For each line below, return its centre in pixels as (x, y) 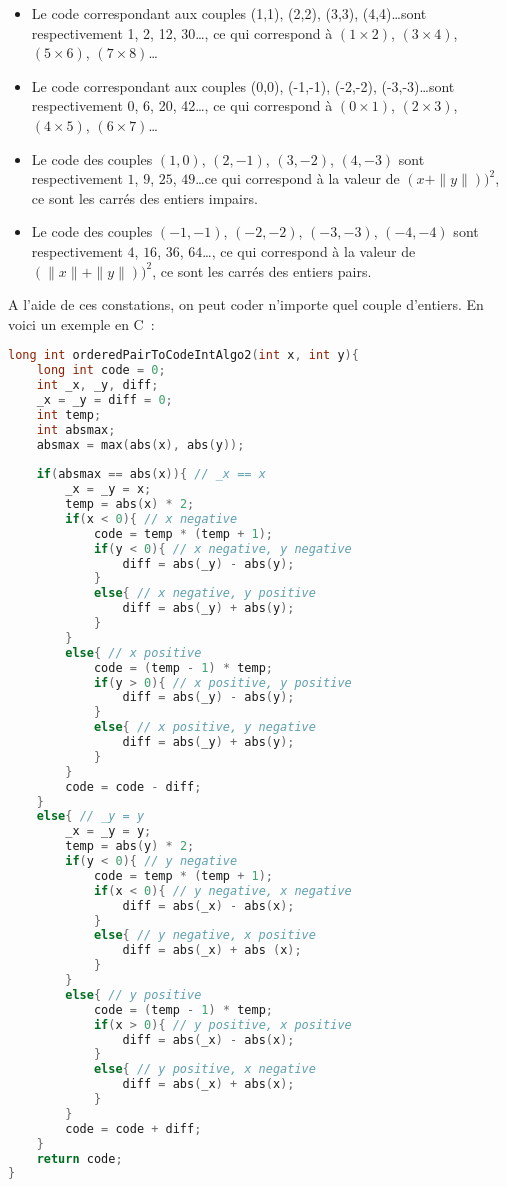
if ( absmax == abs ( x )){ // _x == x (151, 474)
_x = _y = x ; (108, 489)
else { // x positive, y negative (204, 727)
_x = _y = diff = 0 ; (104, 399)
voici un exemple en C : (81, 323)
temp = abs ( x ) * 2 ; (130, 504)
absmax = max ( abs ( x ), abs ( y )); (140, 444)
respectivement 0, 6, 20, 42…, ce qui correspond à (182, 105)
